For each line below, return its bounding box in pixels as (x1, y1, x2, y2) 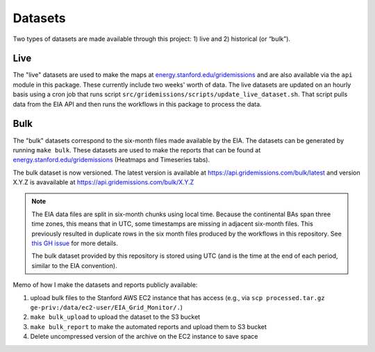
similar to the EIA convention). (31, 261, 117, 270)
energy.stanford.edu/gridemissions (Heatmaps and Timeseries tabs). (12, 156, 210, 164)
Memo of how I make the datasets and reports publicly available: (12, 281, 198, 289)
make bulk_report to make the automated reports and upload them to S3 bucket (30, 322, 267, 331)
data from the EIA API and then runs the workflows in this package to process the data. (12, 100, 262, 108)
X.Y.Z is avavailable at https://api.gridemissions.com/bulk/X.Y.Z (12, 178, 194, 186)
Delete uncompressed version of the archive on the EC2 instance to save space (30, 333, 258, 341)
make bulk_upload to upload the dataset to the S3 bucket (30, 313, 201, 322)
